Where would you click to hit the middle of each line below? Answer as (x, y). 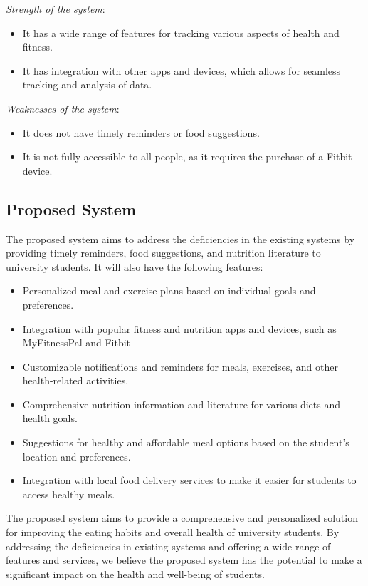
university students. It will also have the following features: (135, 266)
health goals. (50, 418)
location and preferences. (77, 456)
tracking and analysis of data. (87, 84)
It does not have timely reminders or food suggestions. (141, 132)
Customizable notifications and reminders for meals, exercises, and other (180, 366)
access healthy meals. (69, 494)
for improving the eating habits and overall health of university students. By (173, 532)
